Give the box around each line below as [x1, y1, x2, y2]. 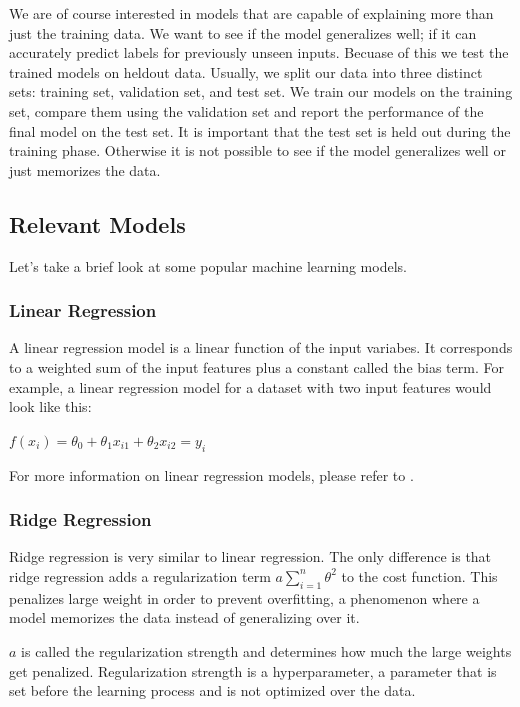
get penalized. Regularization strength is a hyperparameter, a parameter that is [9, 660, 497, 681]
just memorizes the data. [9, 159, 161, 180]
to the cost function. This [341, 565, 498, 586]
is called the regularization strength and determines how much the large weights [21, 640, 512, 661]
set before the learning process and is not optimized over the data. [9, 680, 416, 701]
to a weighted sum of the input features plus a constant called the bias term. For [9, 356, 504, 377]
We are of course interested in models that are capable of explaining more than [9, 3, 494, 23]
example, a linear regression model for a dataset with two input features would [9, 376, 492, 397]
